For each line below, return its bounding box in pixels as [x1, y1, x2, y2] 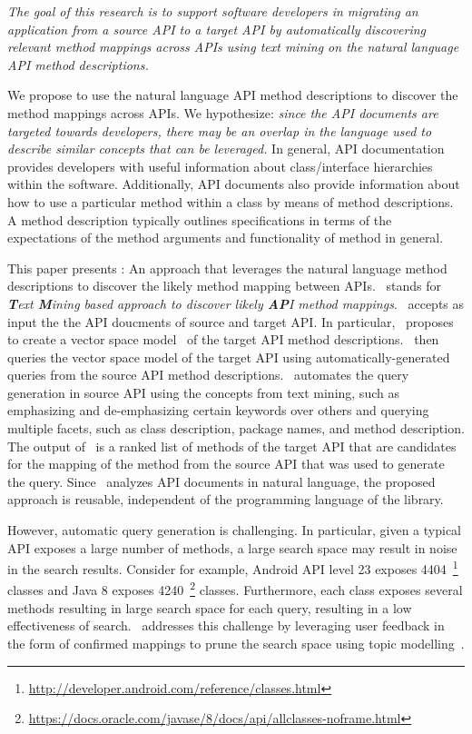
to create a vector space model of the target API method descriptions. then [7, 330, 439, 349]
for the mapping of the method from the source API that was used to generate [7, 454, 445, 473]
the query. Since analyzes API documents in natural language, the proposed [7, 471, 436, 491]
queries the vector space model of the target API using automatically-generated [7, 347, 450, 366]
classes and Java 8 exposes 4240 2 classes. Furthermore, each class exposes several [7, 578, 463, 600]
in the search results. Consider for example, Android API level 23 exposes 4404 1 [7, 557, 458, 578]
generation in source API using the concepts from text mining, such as [7, 382, 399, 402]
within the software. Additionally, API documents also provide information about [7, 174, 460, 193]
